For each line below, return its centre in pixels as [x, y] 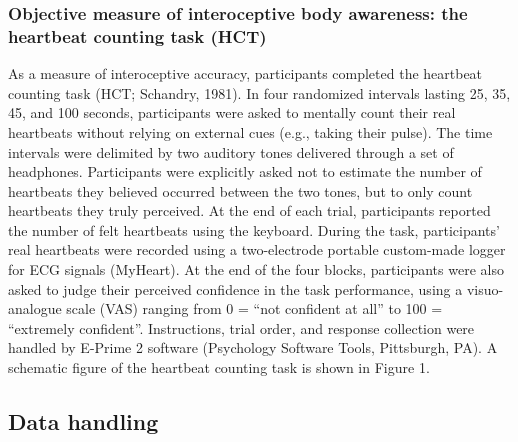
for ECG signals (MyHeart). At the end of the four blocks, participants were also [256, 269]
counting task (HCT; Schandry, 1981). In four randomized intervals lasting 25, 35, [259, 92]
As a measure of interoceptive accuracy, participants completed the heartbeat [245, 73]
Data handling [83, 421]
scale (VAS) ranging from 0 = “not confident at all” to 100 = [254, 308]
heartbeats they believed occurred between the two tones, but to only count [240, 190]
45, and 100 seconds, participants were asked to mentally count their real [232, 112]
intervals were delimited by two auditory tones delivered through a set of [231, 151]
